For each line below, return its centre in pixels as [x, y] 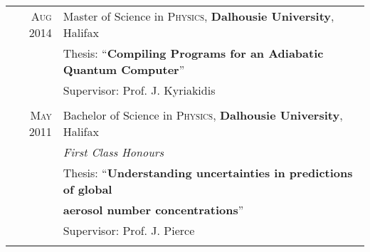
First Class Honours [113, 152]
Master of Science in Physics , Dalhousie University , [199, 16]
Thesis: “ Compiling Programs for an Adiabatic [193, 53]
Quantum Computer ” [124, 69]
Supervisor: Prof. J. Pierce [129, 230]
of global [88, 189]
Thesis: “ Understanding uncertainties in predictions [208, 173]
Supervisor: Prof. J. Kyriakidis [139, 90]
